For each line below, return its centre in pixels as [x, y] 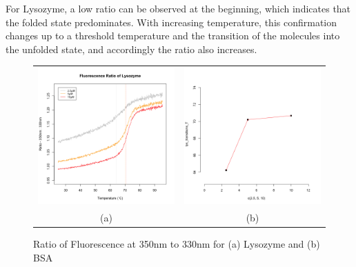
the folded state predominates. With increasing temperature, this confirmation [171, 22]
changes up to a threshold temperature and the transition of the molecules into [173, 36]
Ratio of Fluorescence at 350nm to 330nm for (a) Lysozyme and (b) [177, 244]
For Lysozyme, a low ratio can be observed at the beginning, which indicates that [178, 8]
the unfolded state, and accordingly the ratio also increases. [131, 49]
